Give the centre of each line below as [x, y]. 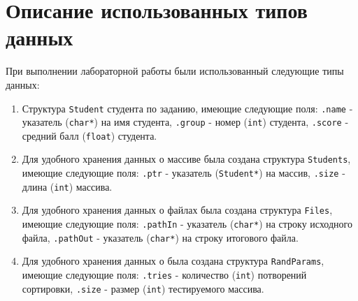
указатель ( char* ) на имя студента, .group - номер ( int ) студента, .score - [185, 122]
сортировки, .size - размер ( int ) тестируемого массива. [143, 288]
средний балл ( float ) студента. [89, 135]
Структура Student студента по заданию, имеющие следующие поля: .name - [187, 108]
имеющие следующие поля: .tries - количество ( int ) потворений [164, 275]
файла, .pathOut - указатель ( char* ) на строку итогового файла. [160, 237]
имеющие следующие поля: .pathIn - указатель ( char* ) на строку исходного [187, 224]
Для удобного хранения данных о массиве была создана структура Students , [186, 159]
